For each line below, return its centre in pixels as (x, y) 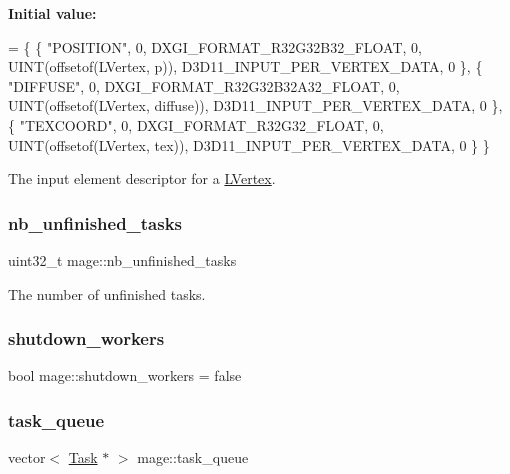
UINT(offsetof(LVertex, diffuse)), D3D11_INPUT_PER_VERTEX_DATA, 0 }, (255, 105)
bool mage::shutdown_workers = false (125, 375)
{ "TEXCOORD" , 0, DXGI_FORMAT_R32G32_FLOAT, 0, (196, 124)
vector (27, 457)
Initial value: (52, 13)
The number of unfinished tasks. (107, 293)
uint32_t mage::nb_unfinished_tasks (122, 259)
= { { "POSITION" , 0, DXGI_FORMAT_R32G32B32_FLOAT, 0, (215, 46)
